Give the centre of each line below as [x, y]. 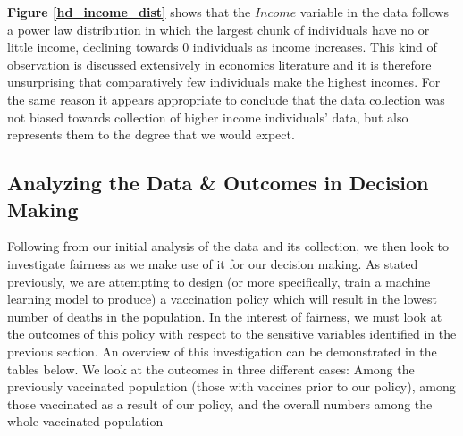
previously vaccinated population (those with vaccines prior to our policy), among [231, 386]
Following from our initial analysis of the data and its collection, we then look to [228, 246]
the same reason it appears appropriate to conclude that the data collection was [226, 99]
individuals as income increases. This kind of [315, 47]
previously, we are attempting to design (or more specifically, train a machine [219, 281]
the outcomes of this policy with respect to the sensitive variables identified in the [232, 334]
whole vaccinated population [85, 421]
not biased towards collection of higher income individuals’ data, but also [208, 117]
